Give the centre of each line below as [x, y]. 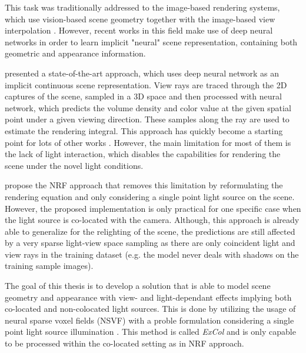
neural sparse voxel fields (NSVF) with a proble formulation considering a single [149, 320]
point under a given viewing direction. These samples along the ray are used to [147, 119]
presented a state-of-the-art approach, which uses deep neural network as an [142, 73]
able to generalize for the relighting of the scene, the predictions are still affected [150, 231]
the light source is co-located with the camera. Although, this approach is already [152, 220]
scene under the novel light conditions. [74, 165]
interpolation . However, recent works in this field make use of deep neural [139, 30]
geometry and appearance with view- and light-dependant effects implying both [148, 297]
